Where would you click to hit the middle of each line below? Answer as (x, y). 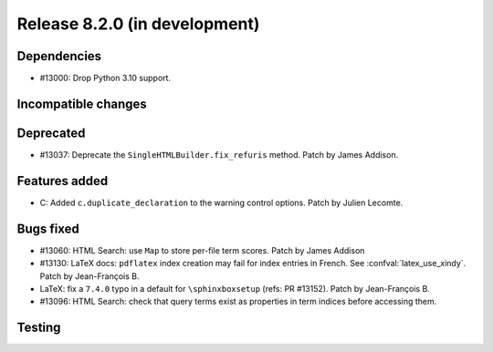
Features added (63, 181)
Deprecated (51, 133)
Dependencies (59, 56)
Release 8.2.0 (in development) (138, 24)
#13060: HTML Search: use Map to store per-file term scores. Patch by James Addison (202, 250)
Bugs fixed (48, 228)
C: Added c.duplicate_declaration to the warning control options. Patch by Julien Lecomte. (221, 202)
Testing (39, 328)
